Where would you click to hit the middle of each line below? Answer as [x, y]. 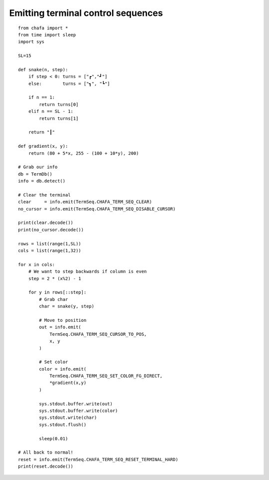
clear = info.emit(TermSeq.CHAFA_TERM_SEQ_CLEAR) [85, 202]
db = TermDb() [35, 174]
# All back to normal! [46, 452]
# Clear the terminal [44, 195]
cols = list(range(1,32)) [50, 251]
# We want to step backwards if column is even [87, 272]
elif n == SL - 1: [51, 111]
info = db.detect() [42, 181]
